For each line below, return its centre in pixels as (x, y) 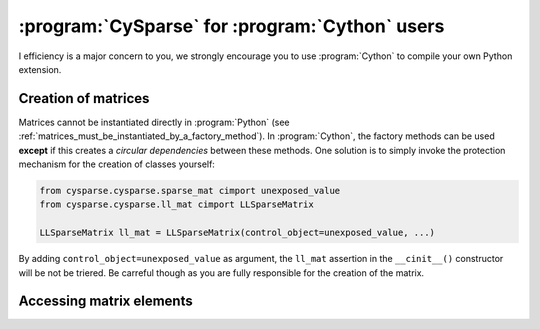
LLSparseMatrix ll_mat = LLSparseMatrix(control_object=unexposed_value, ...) (237, 233)
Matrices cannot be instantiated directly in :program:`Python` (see (154, 122)
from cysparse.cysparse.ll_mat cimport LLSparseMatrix (176, 204)
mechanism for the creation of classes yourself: (116, 164)
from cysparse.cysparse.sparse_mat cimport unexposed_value (190, 190)
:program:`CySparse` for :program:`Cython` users (231, 26)
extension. (40, 69)
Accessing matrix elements (106, 301)
